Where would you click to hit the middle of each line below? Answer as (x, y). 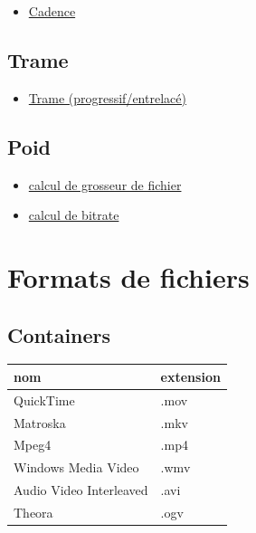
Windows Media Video (76, 467)
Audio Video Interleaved (81, 490)
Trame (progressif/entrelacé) (107, 97)
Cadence (52, 11)
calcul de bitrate (74, 215)
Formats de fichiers (128, 276)
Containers (59, 334)
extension (190, 376)
